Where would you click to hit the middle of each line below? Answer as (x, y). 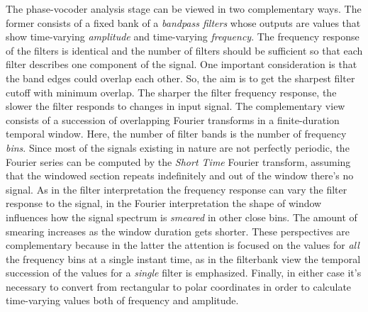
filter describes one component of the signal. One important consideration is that (182, 64)
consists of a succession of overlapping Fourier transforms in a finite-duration (173, 119)
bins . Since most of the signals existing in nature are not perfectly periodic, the (178, 147)
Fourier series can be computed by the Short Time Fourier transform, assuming (178, 161)
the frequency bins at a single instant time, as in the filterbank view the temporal (183, 258)
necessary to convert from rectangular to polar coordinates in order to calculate (179, 286)
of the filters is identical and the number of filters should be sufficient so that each (184, 50)
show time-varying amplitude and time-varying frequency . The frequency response (183, 37)
